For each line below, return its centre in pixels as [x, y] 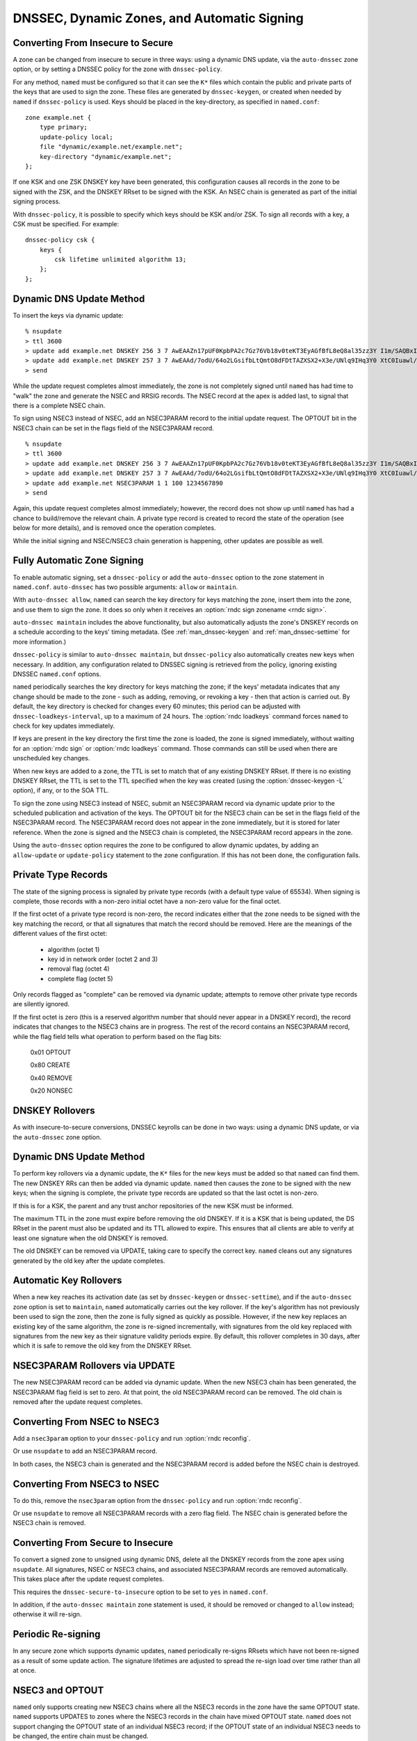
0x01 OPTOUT [51, 1052]
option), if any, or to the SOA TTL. [61, 790]
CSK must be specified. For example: [66, 224]
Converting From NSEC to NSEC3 [86, 1422]
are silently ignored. [41, 1004]
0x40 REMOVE [51, 1078]
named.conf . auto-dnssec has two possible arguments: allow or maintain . [125, 587]
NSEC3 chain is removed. [49, 1523]
